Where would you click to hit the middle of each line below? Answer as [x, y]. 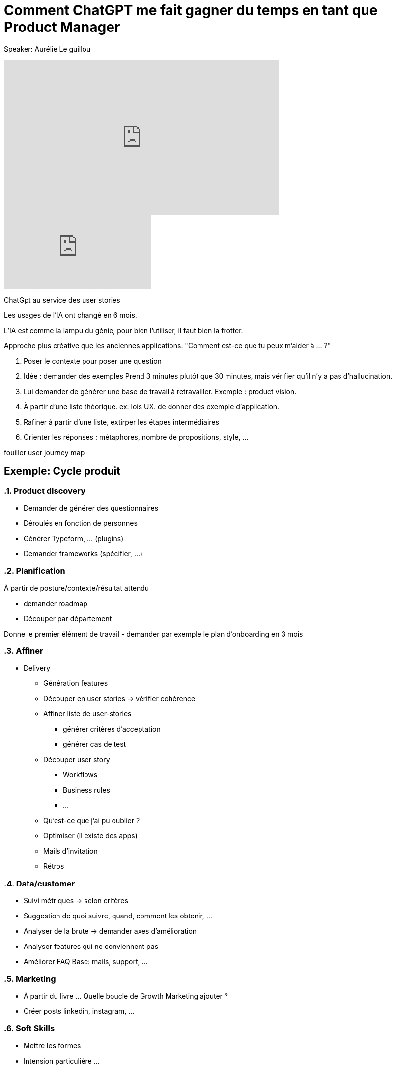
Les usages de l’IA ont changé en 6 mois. [71, 315]
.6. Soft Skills [29, 1028]
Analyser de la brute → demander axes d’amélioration [110, 931]
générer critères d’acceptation [112, 729]
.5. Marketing [30, 979]
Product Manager [62, 27]
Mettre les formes [52, 1045]
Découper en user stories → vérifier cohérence [119, 699]
